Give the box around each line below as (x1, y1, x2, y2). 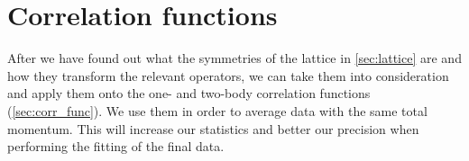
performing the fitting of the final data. (7, 137, 225, 156)
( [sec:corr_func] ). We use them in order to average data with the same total (7, 101, 428, 120)
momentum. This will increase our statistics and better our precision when (7, 119, 419, 138)
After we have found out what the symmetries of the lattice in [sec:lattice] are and (7, 49, 462, 67)
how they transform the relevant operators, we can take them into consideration (7, 66, 449, 85)
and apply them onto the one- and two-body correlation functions (7, 84, 371, 103)
